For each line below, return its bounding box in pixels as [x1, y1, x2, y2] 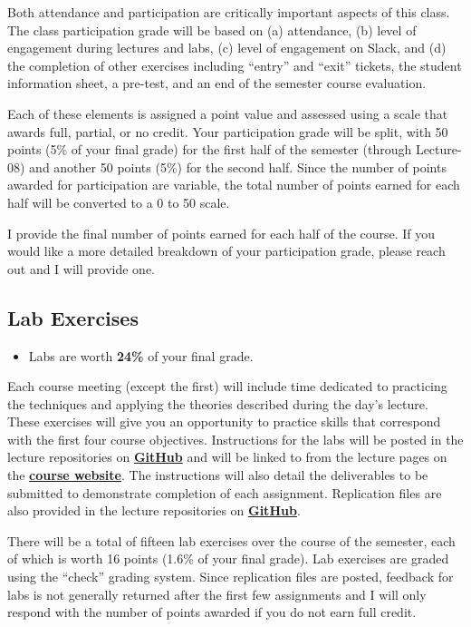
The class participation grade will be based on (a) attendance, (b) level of [7, 20, 417, 39]
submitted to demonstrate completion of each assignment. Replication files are [7, 483, 442, 502]
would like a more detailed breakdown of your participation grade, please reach [7, 241, 446, 260]
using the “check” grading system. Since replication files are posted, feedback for [7, 567, 454, 586]
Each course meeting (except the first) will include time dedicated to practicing [7, 377, 447, 396]
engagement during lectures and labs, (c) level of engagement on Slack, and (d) [7, 38, 447, 57]
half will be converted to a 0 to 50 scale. [7, 192, 230, 211]
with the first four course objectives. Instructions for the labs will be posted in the [7, 429, 464, 448]
